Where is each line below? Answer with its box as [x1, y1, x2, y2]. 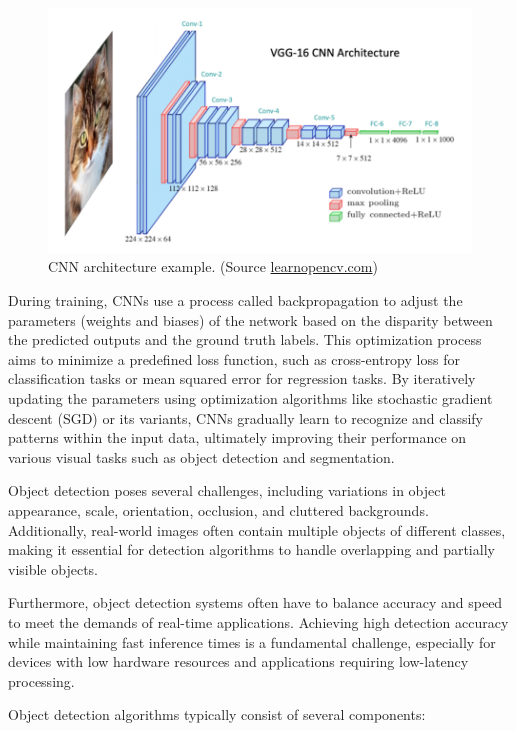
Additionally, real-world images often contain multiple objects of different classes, [8, 519, 506, 540]
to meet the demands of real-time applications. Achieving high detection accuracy [8, 611, 509, 632]
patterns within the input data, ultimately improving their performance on [8, 427, 467, 448]
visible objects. [8, 558, 98, 579]
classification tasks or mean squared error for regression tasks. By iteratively [8, 368, 476, 389]
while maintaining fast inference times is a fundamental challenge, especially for [8, 631, 496, 652]
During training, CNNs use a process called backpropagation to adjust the [8, 290, 463, 311]
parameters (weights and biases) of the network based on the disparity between [8, 309, 493, 330]
